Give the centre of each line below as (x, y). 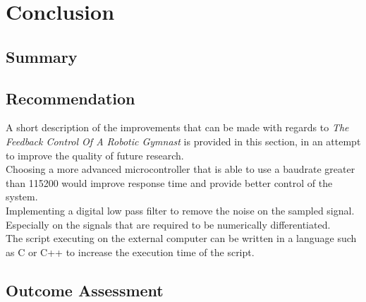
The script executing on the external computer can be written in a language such (181, 238)
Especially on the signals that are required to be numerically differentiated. (168, 224)
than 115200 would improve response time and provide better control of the (169, 182)
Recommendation (71, 98)
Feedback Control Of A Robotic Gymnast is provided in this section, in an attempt (183, 141)
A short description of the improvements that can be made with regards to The (177, 127)
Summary (42, 56)
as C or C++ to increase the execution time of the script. (130, 252)
